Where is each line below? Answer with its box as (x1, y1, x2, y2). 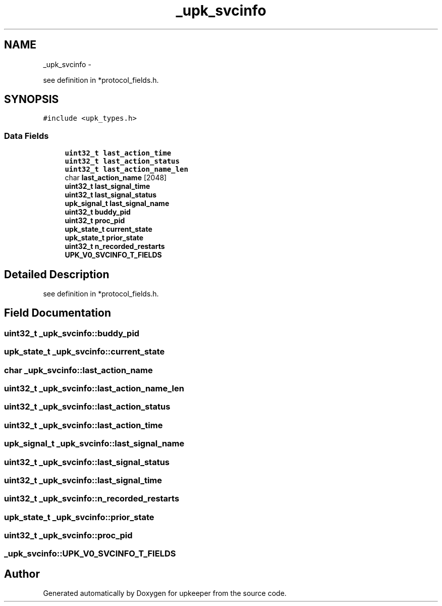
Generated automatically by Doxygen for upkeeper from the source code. (43, 589, 287, 598)
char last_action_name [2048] (65, 173, 167, 182)
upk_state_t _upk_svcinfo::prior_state (4, 512, 154, 522)
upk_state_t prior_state (65, 233, 144, 242)
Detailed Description (4, 268, 109, 281)
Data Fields (4, 130, 49, 141)
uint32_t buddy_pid (65, 208, 131, 217)
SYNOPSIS (4, 93, 59, 106)
